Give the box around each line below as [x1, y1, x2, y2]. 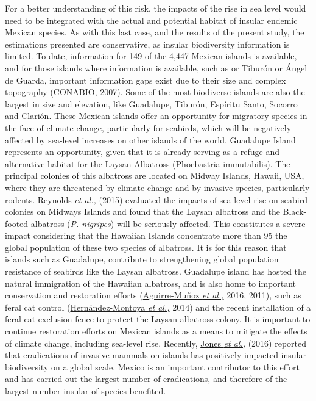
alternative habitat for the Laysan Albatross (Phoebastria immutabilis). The [5, 157, 290, 170]
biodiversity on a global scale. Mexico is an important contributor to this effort [5, 360, 300, 373]
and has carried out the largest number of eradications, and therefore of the [5, 372, 287, 385]
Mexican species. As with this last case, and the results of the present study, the [5, 26, 304, 38]
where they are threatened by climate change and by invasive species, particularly [5, 181, 310, 193]
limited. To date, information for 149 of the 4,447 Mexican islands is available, [5, 49, 297, 62]
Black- [283, 205, 307, 218]
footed [5, 217, 29, 229]
